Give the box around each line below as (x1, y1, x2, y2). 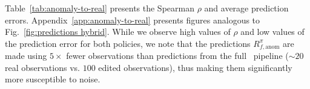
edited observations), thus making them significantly (98, 61, 292, 73)
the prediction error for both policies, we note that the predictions (5, 37, 251, 49)
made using (5, 49, 47, 62)
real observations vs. (5, 61, 80, 73)
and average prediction (204, 2, 289, 14)
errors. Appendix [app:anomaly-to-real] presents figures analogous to (5, 13, 260, 26)
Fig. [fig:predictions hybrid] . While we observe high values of (5, 25, 231, 38)
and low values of (240, 25, 305, 38)
